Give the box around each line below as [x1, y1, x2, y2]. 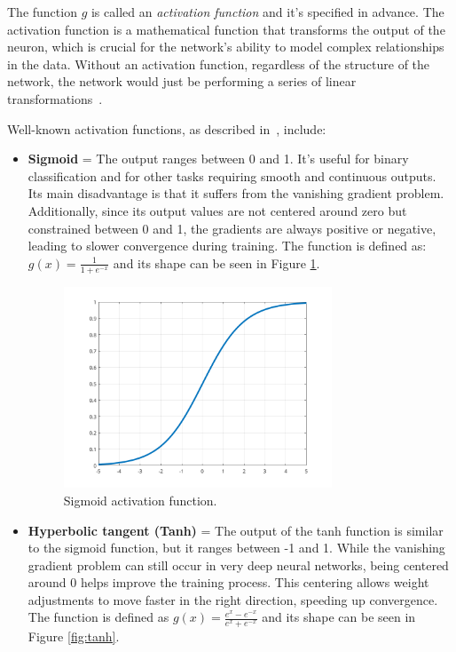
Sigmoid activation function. [63, 490, 217, 509]
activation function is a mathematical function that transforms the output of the [7, 20, 445, 38]
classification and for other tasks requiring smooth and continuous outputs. [28, 166, 436, 185]
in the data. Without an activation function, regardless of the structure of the [7, 54, 430, 73]
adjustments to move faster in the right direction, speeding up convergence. [28, 590, 438, 608]
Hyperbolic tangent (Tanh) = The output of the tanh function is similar [28, 521, 444, 539]
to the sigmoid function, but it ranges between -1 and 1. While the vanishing [28, 538, 445, 557]
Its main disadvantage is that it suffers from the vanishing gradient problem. [28, 184, 444, 203]
